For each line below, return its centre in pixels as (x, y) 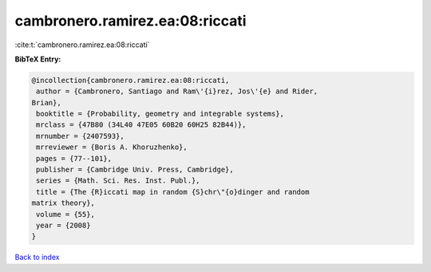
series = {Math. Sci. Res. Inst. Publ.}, (118, 181)
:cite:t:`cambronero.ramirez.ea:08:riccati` (82, 45)
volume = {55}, (66, 214)
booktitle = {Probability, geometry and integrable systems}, (160, 114)
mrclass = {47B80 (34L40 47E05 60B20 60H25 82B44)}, (141, 125)
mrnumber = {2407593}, (81, 136)
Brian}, (46, 102)
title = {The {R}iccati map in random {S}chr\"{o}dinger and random (173, 192)
